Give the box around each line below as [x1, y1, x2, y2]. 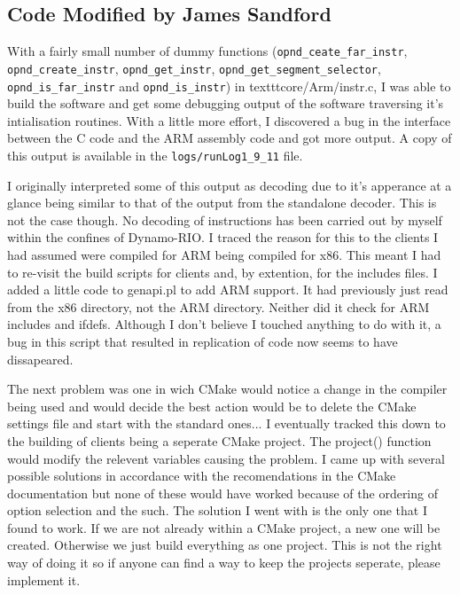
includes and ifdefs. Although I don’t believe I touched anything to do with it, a [7, 315, 441, 333]
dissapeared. [7, 349, 74, 368]
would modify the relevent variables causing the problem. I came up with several [7, 449, 445, 467]
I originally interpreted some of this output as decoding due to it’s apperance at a [7, 176, 452, 194]
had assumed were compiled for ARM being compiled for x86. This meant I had [7, 245, 441, 263]
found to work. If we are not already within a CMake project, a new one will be [7, 518, 441, 536]
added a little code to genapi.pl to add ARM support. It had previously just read [7, 280, 448, 299]
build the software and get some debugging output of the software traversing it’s [7, 94, 444, 113]
